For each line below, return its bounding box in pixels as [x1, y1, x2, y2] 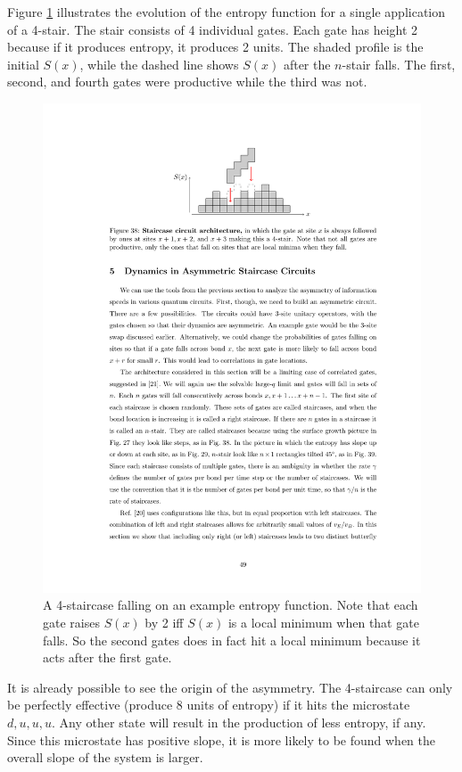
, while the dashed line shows [79, 54, 239, 73]
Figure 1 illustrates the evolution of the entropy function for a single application [7, 3, 446, 21]
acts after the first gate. [43, 648, 172, 667]
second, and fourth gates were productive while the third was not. [7, 72, 367, 91]
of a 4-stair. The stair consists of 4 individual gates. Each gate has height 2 [7, 20, 418, 38]
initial [7, 54, 39, 73]
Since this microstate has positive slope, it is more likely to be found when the [7, 730, 436, 749]
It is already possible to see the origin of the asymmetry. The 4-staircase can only [7, 678, 453, 696]
